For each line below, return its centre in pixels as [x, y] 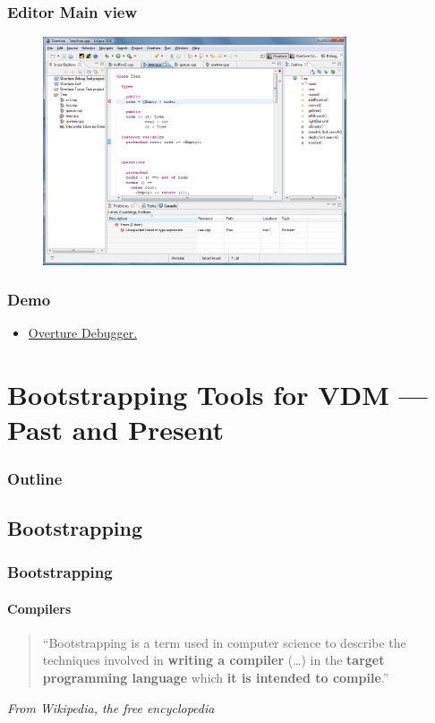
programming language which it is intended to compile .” [216, 678]
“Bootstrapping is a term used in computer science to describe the [224, 642]
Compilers [39, 608]
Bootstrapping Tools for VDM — [217, 395]
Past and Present [115, 430]
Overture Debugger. [83, 333]
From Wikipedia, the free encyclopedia [111, 707]
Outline [35, 478]
